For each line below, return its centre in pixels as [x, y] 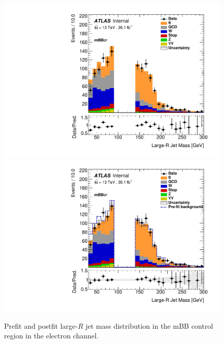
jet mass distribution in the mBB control [149, 325]
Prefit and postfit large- [41, 325]
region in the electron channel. [51, 336]
